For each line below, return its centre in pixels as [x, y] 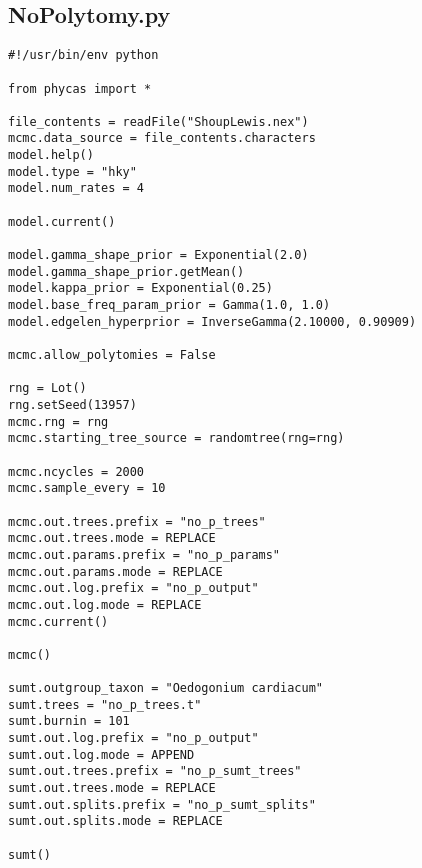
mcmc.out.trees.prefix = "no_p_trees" [137, 521]
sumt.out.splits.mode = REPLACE [115, 821]
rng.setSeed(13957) [72, 404]
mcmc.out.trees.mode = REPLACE [112, 538]
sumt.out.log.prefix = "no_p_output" [133, 738]
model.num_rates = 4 [76, 188]
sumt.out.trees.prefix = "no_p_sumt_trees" [155, 771]
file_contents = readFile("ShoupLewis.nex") [158, 121]
